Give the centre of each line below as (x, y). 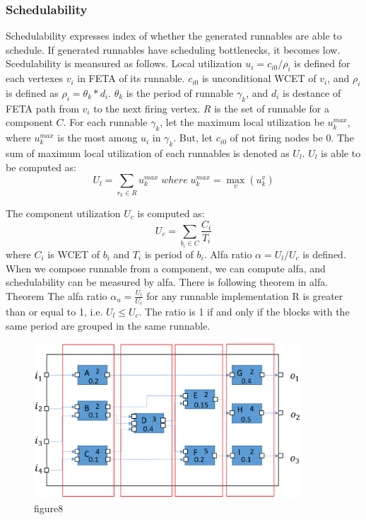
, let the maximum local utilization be (242, 122)
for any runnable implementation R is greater (245, 295)
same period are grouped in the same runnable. (108, 325)
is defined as (32, 93)
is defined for (322, 63)
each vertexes (34, 78)
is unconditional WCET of (259, 78)
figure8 (49, 508)
